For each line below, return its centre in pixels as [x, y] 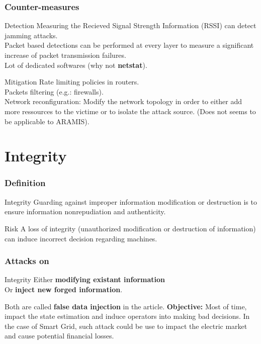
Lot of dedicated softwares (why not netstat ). [76, 65]
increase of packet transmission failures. [65, 55]
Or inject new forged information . [64, 289]
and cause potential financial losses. [59, 336]
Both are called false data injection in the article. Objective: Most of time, [126, 306]
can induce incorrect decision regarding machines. [81, 238]
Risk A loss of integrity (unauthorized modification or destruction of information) [130, 228]
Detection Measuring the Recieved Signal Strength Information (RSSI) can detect [130, 25]
